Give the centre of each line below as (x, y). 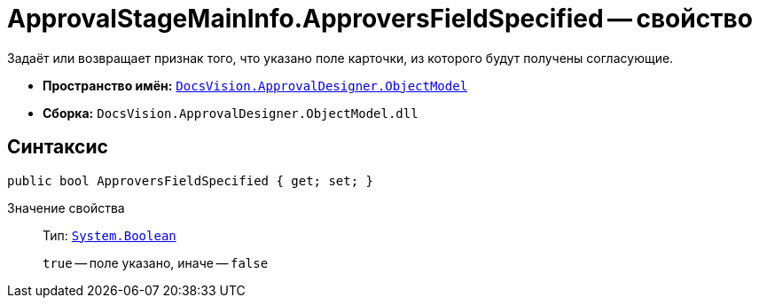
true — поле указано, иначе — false (156, 262)
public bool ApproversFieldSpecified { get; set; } (191, 180)
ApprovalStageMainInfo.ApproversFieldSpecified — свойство (380, 19)
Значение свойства (66, 207)
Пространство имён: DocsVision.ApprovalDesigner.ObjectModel (255, 85)
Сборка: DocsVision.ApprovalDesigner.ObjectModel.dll (231, 113)
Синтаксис (58, 147)
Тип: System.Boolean (110, 235)
